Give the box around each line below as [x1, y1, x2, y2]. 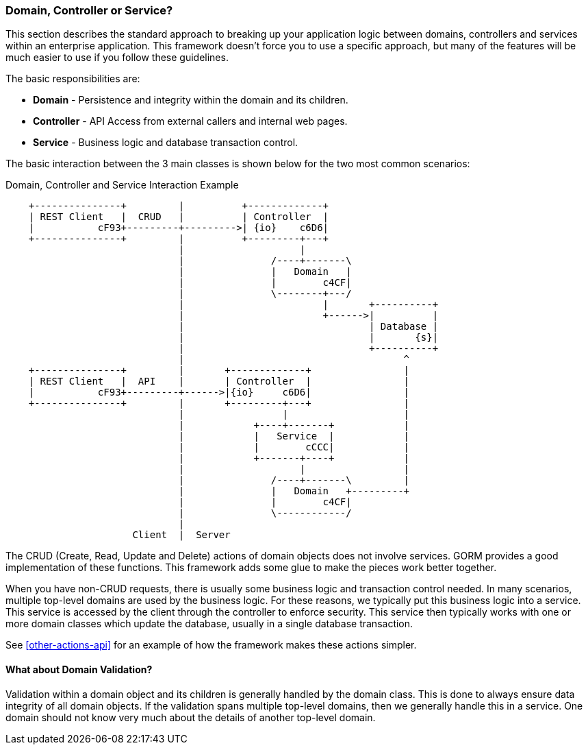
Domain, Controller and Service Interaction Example [5, 179, 239, 191]
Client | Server [132, 529, 231, 541]
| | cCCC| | [178, 441, 410, 453]
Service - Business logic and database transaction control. [33, 136, 298, 149]
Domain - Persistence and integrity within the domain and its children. [33, 94, 348, 106]
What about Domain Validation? [5, 663, 153, 675]
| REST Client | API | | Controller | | [28, 376, 410, 387]
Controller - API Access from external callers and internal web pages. [33, 115, 348, 128]
